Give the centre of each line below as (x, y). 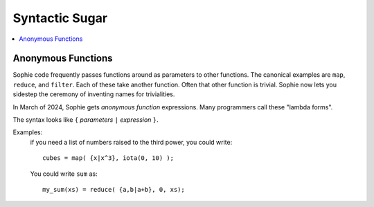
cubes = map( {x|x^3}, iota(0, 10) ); (108, 158)
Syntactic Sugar (60, 18)
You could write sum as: (64, 174)
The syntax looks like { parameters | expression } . (86, 120)
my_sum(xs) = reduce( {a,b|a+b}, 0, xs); (114, 189)
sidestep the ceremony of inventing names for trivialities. (94, 94)
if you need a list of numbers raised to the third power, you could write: (131, 142)
